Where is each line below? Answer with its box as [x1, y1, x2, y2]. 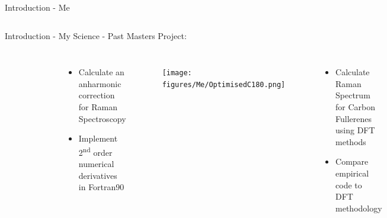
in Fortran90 [78, 181, 124, 193]
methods [335, 135, 366, 148]
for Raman [78, 100, 117, 113]
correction [78, 89, 115, 101]
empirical [335, 166, 369, 179]
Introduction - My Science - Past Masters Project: [5, 29, 187, 41]
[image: [162, 69, 192, 78]
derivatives [78, 169, 117, 181]
